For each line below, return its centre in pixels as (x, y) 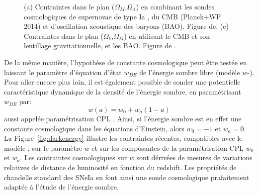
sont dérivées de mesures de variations (194, 157)
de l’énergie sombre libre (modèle (190, 72)
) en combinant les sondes (175, 6)
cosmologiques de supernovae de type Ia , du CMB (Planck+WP (123, 16)
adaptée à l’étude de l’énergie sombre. (61, 187)
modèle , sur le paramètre (43, 147)
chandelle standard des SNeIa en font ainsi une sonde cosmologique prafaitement (127, 177)
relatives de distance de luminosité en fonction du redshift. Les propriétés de (120, 167)
